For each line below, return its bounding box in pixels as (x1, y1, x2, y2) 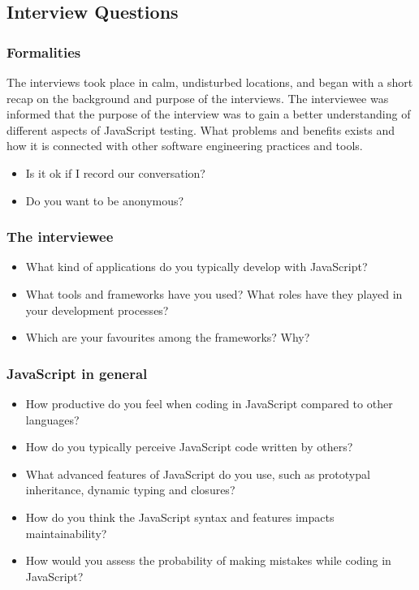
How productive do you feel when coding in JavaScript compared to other (25, 394, 393, 411)
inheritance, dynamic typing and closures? (25, 481, 235, 498)
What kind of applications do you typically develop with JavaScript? (25, 258, 368, 275)
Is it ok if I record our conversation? (25, 164, 205, 181)
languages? (25, 411, 80, 428)
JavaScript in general (6, 363, 148, 383)
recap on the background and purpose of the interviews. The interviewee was (6, 89, 389, 106)
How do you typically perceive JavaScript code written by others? (25, 438, 353, 455)
